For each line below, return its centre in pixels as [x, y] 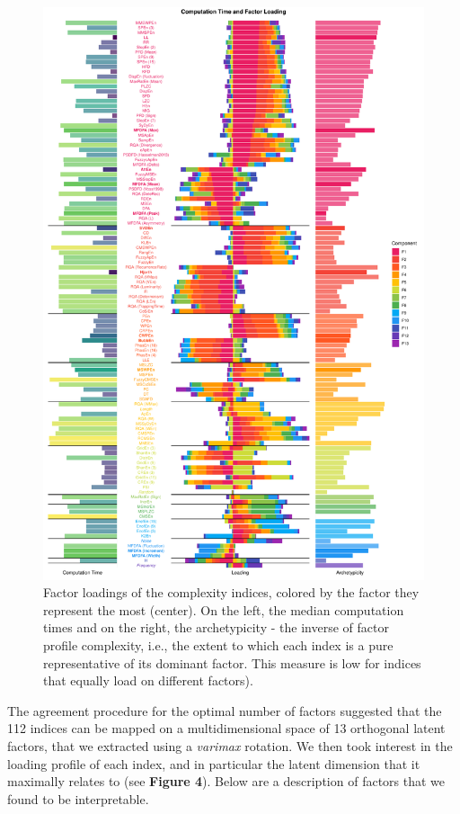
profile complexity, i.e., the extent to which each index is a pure [218, 644]
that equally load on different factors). [148, 680]
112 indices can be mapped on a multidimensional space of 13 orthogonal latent [226, 728]
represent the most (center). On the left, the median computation [224, 609]
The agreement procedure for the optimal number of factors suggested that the [225, 710]
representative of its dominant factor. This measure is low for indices [232, 662]
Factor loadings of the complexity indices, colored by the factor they [231, 592]
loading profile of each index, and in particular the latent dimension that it [214, 763]
